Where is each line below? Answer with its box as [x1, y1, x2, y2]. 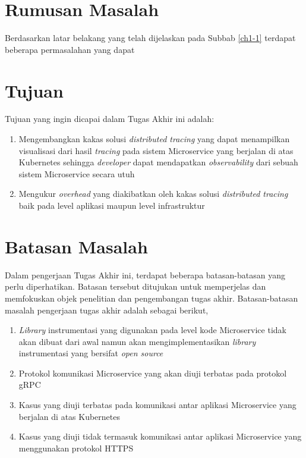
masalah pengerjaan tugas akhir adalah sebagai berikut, [5, 303, 209, 316]
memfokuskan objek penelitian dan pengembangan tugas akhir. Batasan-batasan [5, 291, 298, 304]
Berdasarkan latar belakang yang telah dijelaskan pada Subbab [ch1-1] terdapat [5, 32, 296, 44]
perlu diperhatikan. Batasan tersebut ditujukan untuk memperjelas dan [5, 280, 266, 293]
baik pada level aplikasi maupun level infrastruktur [18, 199, 205, 211]
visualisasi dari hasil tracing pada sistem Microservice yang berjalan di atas [18, 144, 294, 156]
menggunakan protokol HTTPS [18, 441, 134, 454]
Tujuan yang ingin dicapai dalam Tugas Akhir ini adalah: [5, 112, 214, 125]
